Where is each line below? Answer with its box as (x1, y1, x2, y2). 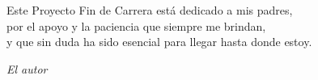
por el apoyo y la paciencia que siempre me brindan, (6, 17, 266, 34)
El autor (6, 60, 48, 77)
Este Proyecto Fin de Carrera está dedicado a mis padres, (6, 2, 293, 18)
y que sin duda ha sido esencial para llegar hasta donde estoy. (6, 33, 312, 50)
